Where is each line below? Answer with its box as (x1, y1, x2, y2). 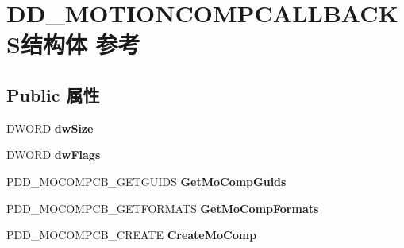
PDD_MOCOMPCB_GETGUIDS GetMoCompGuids (6, 172, 287, 189)
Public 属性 (6, 82, 100, 107)
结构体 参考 (20, 28, 140, 60)
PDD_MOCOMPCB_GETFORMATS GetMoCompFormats (6, 200, 319, 216)
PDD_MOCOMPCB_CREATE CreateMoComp (6, 227, 257, 243)
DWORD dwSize (6, 119, 94, 136)
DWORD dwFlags (6, 146, 101, 163)
